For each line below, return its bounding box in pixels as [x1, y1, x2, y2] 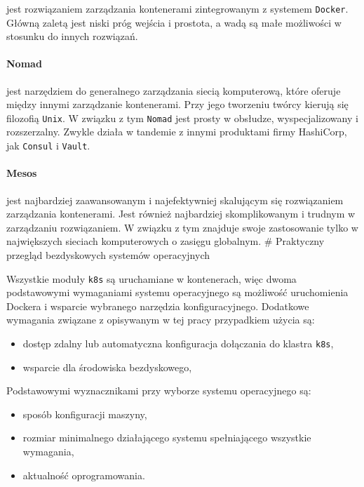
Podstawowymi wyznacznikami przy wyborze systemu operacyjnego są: [6, 383, 311, 398]
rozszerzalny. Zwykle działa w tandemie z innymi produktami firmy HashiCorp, [6, 124, 347, 139]
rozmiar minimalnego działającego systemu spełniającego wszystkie [22, 430, 311, 445]
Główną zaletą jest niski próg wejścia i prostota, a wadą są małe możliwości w [6, 15, 342, 29]
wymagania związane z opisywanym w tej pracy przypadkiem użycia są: [6, 312, 315, 327]
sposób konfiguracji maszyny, [22, 406, 147, 421]
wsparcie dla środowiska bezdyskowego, [22, 359, 192, 374]
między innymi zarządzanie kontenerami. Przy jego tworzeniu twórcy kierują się [6, 97, 349, 112]
